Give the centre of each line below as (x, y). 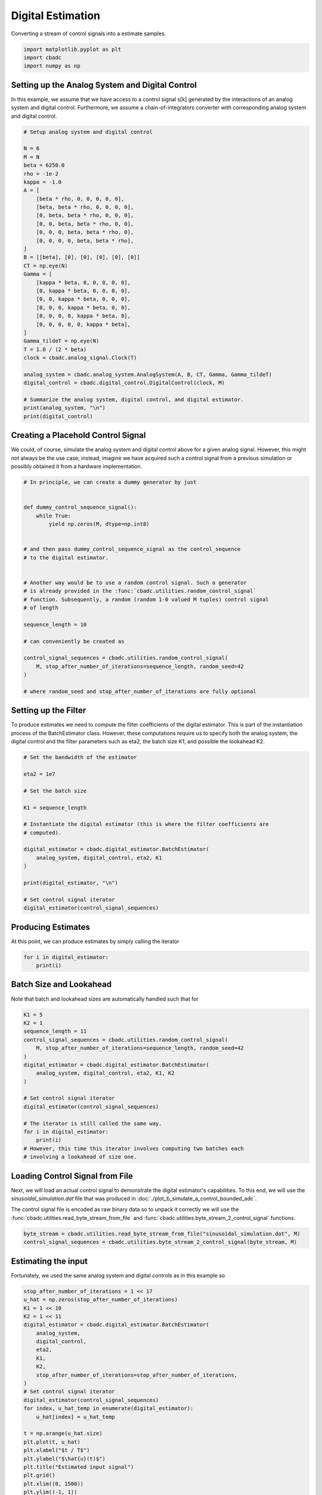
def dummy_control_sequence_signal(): (80, 507)
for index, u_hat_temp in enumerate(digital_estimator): (109, 1409)
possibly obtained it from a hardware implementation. (77, 466)
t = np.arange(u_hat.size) (63, 1433)
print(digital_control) (58, 416)
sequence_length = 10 (55, 624)
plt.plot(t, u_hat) (52, 1442)
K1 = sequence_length (55, 808)
